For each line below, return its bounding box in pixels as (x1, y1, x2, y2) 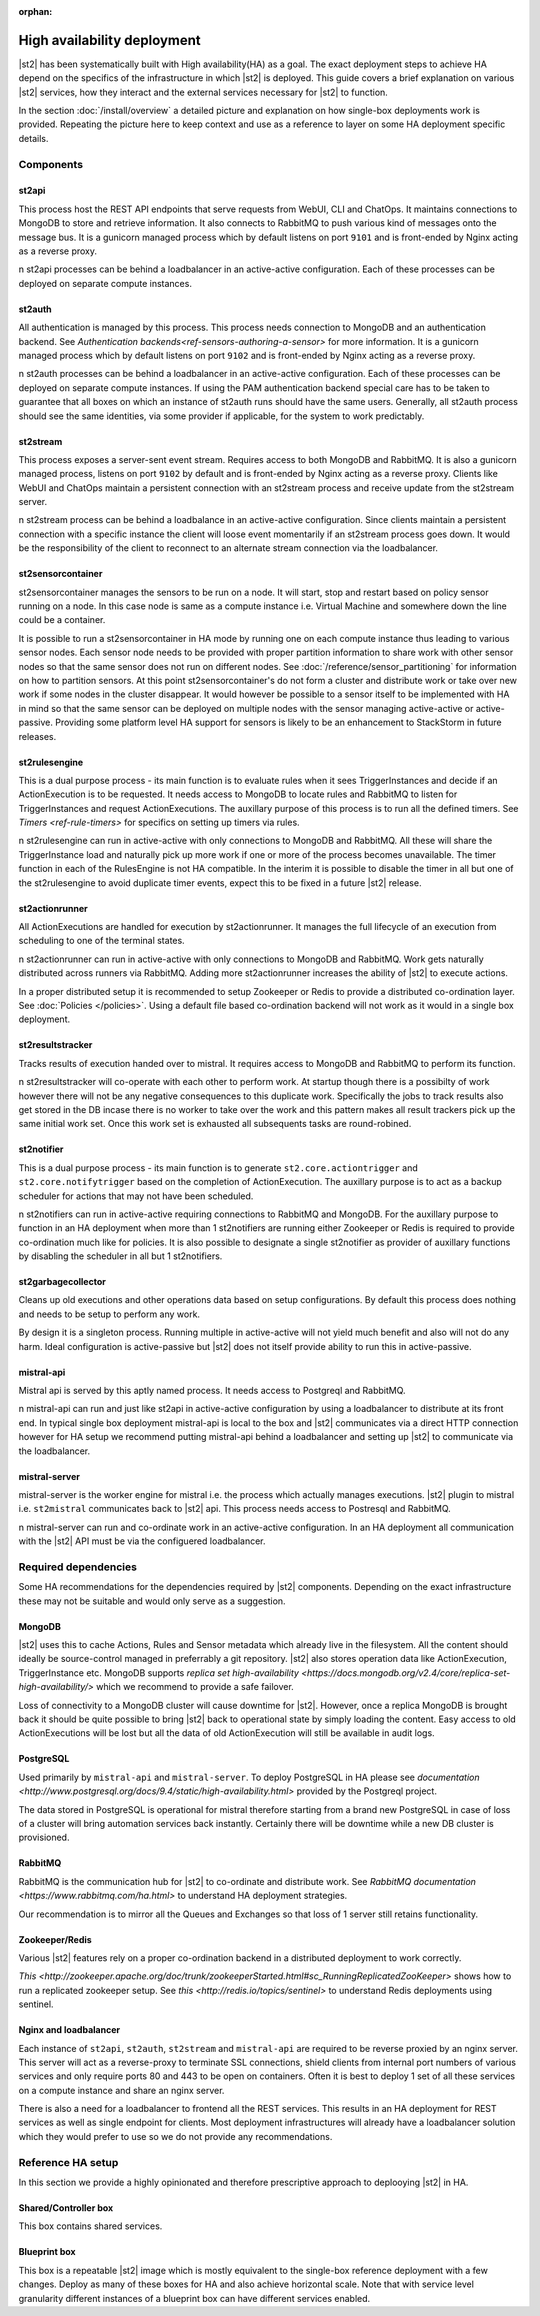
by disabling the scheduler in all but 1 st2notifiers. (18, 1250, 223, 1262)
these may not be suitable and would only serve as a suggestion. (18, 1595, 286, 1607)
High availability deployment (18, 31, 202, 49)
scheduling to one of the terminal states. (18, 935, 185, 947)
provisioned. (18, 1831, 70, 1844)
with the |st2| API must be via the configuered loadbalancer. (18, 1535, 266, 1547)
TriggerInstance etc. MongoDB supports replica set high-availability (18, 1666, 300, 1679)
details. (18, 132, 49, 144)
